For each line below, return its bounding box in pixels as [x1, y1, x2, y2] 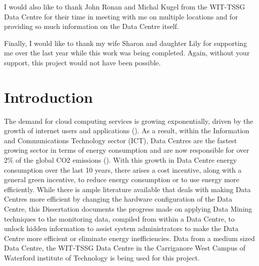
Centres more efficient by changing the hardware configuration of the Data [4, 194, 232, 204]
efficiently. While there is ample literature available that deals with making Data [4, 184, 251, 194]
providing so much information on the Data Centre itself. [4, 21, 179, 31]
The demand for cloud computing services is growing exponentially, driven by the [4, 115, 253, 126]
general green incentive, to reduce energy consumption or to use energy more [4, 174, 239, 185]
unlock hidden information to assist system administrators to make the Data [4, 223, 239, 234]
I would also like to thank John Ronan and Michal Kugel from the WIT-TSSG [4, 1, 245, 11]
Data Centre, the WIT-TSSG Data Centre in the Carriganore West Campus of [4, 243, 245, 253]
